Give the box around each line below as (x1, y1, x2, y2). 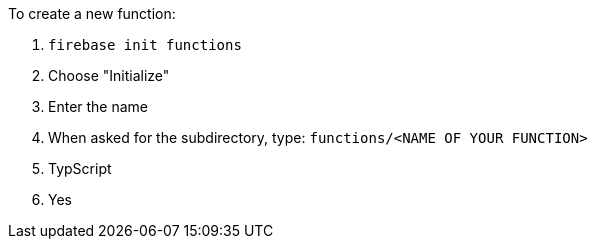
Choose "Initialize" (48, 67, 170, 84)
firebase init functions (48, 37, 242, 53)
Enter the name (48, 98, 149, 115)
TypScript (48, 160, 112, 177)
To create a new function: (8, 5, 176, 22)
